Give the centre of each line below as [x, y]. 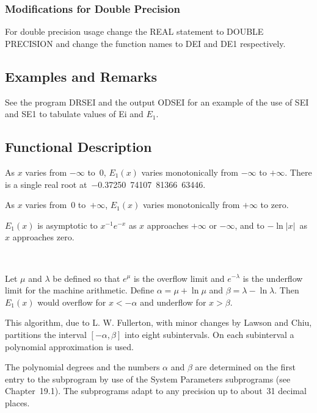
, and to [250, 225]
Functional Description [78, 147]
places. [17, 402]
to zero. [275, 205]
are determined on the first [245, 367]
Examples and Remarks [81, 76]
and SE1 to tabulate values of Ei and [74, 114]
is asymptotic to [67, 225]
